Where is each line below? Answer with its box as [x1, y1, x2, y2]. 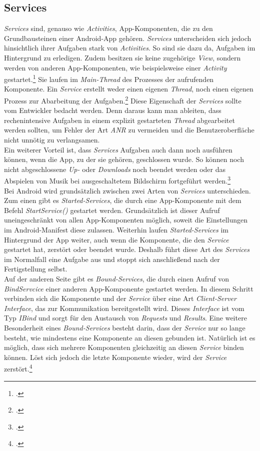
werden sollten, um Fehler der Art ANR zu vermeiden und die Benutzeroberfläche [4, 124, 254, 135]
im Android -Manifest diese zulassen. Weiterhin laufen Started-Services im [4, 224, 228, 235]
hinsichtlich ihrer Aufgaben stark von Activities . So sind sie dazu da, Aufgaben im [4, 42, 255, 53]
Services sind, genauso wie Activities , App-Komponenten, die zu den [4, 23, 213, 33]
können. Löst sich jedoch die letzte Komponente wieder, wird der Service [4, 351, 227, 362]
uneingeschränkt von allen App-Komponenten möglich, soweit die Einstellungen [4, 214, 247, 225]
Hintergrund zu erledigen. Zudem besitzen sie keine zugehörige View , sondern [4, 52, 241, 62]
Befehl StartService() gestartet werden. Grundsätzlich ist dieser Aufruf [4, 204, 220, 215]
